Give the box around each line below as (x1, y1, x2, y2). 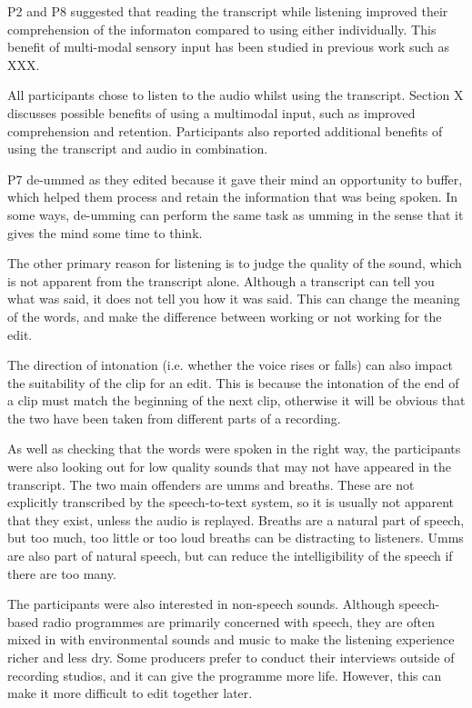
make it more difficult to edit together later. (7, 683, 253, 703)
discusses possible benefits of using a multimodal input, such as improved (7, 103, 416, 122)
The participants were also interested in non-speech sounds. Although (7, 594, 396, 613)
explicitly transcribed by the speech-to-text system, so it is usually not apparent (7, 493, 455, 512)
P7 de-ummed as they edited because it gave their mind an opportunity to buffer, (7, 169, 463, 188)
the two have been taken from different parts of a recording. (7, 408, 341, 427)
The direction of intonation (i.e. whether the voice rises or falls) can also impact (7, 355, 454, 374)
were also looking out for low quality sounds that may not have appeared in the (7, 457, 452, 476)
